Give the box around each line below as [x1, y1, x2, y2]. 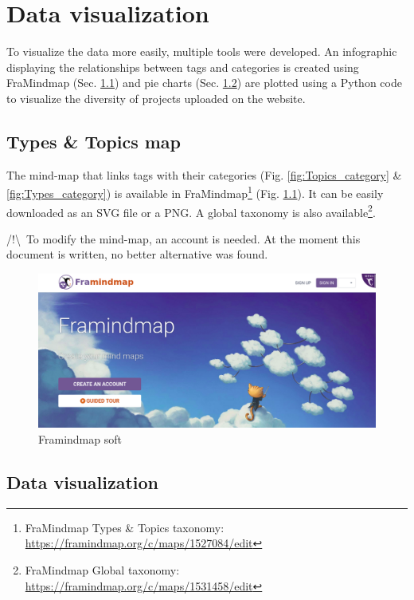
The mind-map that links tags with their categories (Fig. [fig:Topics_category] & [6, 166, 402, 183]
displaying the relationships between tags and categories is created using [6, 58, 359, 75]
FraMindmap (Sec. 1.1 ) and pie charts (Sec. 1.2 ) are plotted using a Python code [6, 74, 402, 91]
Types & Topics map [6, 128, 181, 153]
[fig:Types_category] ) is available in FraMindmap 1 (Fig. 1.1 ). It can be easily [6, 183, 384, 201]
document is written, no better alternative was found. [6, 246, 268, 262]
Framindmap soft [38, 430, 122, 447]
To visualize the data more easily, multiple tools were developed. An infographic [6, 43, 397, 60]
